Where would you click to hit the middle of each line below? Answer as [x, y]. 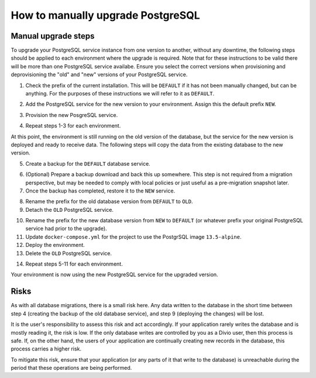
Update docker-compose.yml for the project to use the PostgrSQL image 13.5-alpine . [133, 236]
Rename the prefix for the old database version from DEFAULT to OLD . [109, 201]
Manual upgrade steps [53, 36]
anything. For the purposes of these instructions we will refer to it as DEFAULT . [120, 94]
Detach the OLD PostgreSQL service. [70, 209]
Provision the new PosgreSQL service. [72, 115]
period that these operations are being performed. [71, 368]
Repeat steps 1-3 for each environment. [73, 126]
